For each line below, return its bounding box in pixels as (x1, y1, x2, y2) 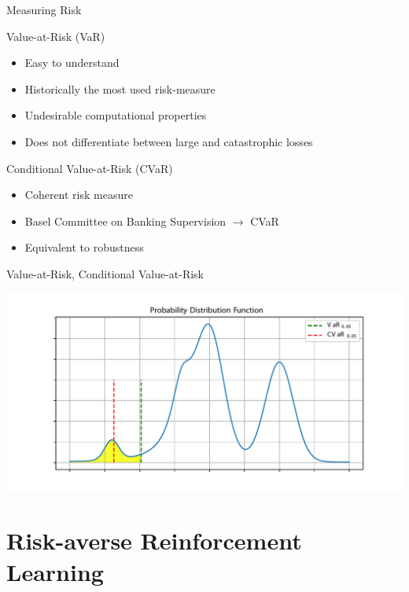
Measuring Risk (6, 2, 82, 17)
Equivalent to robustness (24, 239, 144, 256)
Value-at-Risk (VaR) (6, 28, 105, 44)
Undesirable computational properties (24, 107, 207, 123)
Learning (6, 555, 104, 587)
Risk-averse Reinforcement (6, 524, 302, 557)
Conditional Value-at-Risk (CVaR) (6, 160, 173, 176)
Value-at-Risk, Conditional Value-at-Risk (6, 265, 204, 281)
